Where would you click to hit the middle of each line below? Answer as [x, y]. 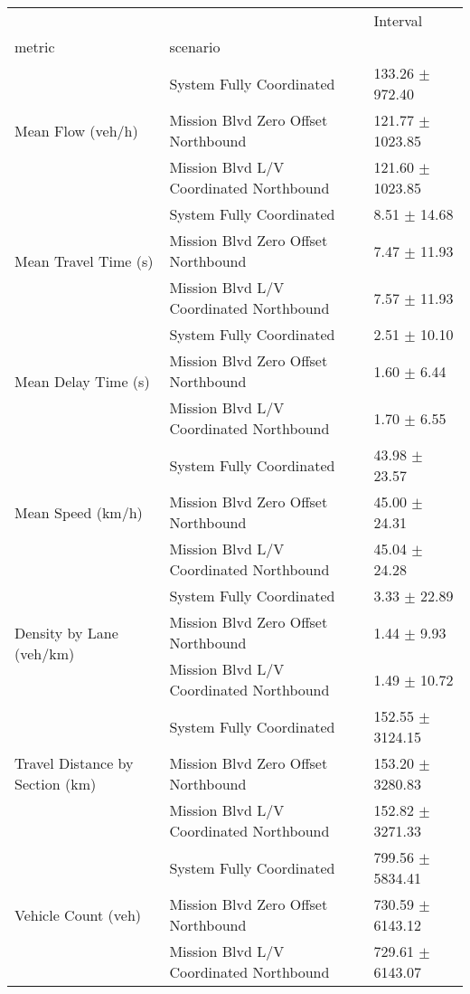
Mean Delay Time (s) [82, 381]
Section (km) [56, 784]
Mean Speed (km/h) [79, 512]
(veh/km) [45, 653]
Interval [398, 20]
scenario [195, 47]
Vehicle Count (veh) [78, 914]
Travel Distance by [74, 763]
